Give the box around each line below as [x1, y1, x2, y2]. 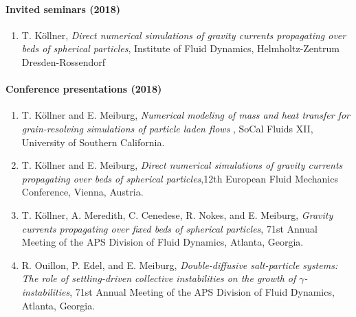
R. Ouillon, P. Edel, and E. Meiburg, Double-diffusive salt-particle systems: [21, 257, 338, 272]
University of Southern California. [21, 134, 165, 149]
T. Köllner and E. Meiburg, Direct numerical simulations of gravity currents [21, 158, 343, 172]
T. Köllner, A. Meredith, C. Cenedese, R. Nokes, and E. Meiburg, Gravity [21, 207, 333, 222]
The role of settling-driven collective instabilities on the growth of [21, 271, 296, 285]
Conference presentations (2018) [5, 82, 162, 96]
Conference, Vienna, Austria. [21, 185, 144, 199]
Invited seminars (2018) [5, 1, 120, 16]
